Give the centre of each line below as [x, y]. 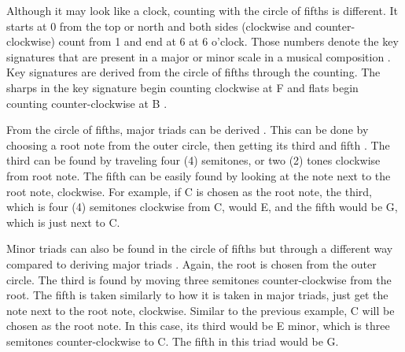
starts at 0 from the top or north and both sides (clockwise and [159, 26]
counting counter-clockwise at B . [87, 103]
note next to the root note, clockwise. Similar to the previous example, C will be [201, 310]
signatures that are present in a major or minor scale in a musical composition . [199, 56]
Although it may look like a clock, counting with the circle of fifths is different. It [202, 10]
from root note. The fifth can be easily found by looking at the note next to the [199, 175]
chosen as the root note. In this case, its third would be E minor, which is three [198, 326]
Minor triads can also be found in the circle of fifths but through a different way [200, 248]
